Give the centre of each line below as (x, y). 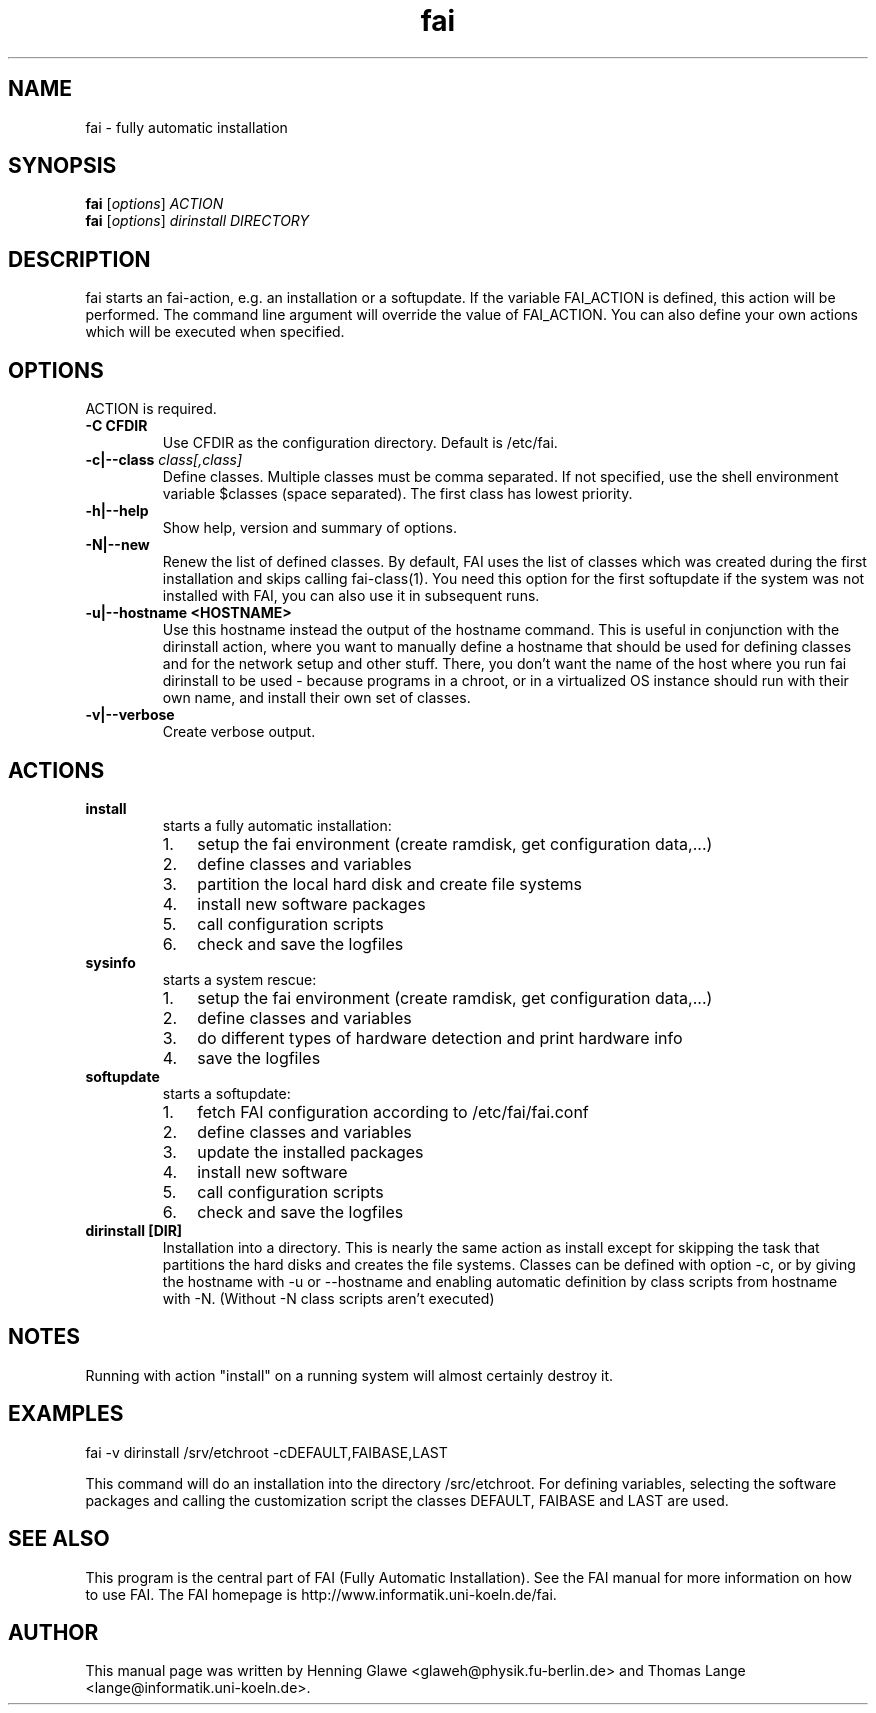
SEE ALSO (59, 1539)
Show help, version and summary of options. (309, 528)
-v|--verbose (130, 715)
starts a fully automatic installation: (277, 825)
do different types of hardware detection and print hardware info (440, 1037)
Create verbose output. (239, 732)
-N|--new (117, 545)
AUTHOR (53, 1632)
